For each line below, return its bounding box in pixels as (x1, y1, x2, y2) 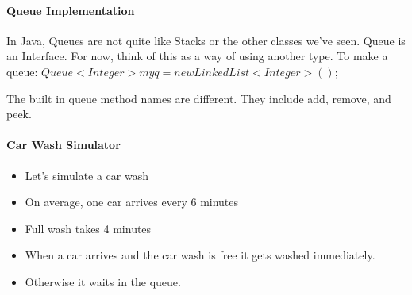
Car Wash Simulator (6, 136, 121, 153)
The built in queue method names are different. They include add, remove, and (6, 90, 391, 106)
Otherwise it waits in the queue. (25, 273, 181, 289)
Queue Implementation (6, 2, 135, 18)
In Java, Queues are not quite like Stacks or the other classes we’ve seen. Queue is (6, 32, 406, 48)
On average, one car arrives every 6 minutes (25, 193, 239, 210)
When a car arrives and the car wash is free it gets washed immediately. (25, 247, 375, 263)
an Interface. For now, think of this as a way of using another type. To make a (6, 48, 388, 64)
